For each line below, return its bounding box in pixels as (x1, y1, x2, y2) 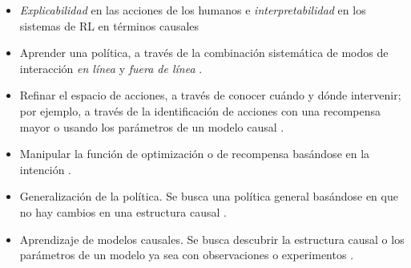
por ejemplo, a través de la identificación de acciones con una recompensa (19, 102, 381, 119)
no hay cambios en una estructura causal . (19, 203, 227, 220)
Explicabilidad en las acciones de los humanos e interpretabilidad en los (19, 2, 366, 18)
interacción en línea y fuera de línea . (19, 59, 203, 76)
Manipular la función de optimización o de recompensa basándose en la (19, 145, 370, 162)
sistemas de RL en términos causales (19, 17, 199, 34)
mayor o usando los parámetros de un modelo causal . (19, 118, 284, 135)
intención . (19, 160, 71, 177)
